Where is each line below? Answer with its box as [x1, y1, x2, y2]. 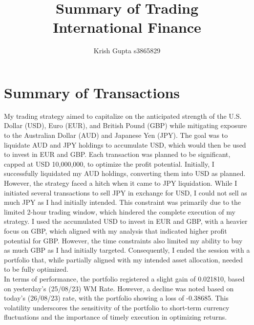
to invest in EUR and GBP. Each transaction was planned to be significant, [4, 149, 231, 159]
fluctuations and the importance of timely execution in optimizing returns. [4, 312, 227, 322]
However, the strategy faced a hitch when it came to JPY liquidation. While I [4, 178, 237, 188]
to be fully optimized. [4, 264, 68, 274]
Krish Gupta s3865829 [93, 45, 161, 56]
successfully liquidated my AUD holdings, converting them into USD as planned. [4, 168, 246, 178]
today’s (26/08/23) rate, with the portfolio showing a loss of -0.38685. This [4, 293, 229, 303]
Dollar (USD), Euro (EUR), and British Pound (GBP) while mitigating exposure [4, 120, 247, 130]
